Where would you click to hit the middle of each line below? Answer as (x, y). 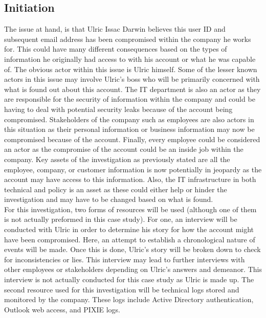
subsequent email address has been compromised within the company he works (128, 39)
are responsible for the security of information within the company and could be (130, 99)
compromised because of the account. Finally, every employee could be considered (132, 139)
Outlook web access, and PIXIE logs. (62, 309)
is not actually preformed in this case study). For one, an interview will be (121, 219)
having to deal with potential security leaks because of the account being (118, 109)
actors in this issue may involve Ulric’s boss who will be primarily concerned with (132, 79)
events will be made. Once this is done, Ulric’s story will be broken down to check (132, 249)
